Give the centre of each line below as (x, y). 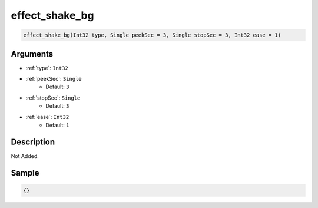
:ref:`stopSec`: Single (53, 98)
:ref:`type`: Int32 (47, 68)
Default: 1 (57, 125)
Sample (25, 173)
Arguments (32, 54)
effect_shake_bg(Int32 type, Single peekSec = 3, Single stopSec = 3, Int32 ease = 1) (152, 35)
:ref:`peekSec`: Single (54, 79)
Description (33, 142)
